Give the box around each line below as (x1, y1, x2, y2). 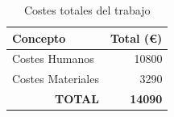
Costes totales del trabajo (23, 2, 151, 18)
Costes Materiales (12, 70, 99, 87)
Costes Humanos (12, 50, 94, 67)
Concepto (12, 29, 66, 46)
